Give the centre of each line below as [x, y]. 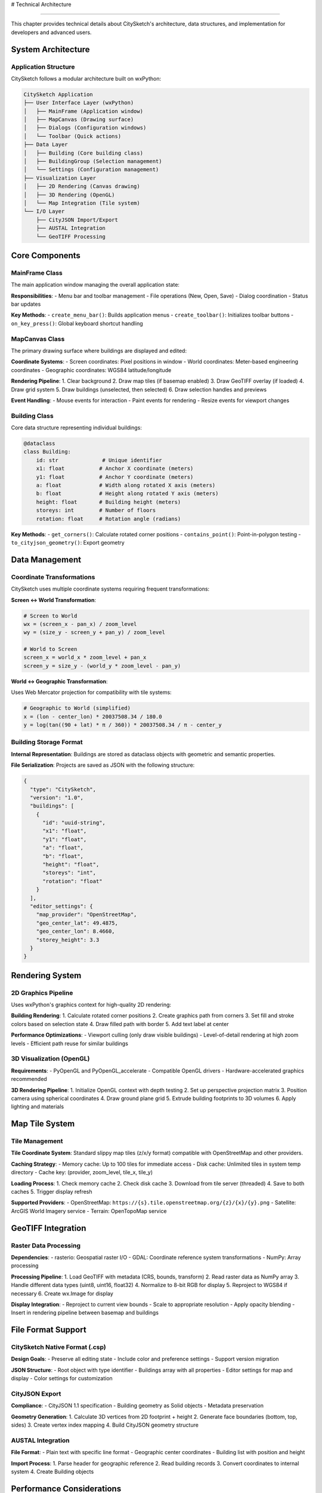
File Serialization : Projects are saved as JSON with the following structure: [103, 765]
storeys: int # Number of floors [96, 510]
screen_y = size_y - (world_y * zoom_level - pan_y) [102, 666]
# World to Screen [50, 649]
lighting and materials [38, 1107]
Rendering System [46, 976]
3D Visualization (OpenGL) [50, 1059]
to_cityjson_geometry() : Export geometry [68, 542]
